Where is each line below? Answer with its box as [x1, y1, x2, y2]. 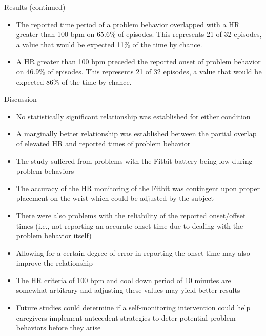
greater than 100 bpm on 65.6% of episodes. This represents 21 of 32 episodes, [16, 29, 262, 40]
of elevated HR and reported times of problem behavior [16, 138, 191, 148]
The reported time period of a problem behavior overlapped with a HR [16, 18, 240, 29]
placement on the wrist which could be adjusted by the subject [16, 193, 214, 203]
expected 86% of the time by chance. [16, 76, 132, 87]
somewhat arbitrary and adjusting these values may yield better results [16, 285, 240, 295]
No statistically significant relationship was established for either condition [16, 110, 251, 121]
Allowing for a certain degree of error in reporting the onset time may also [16, 247, 250, 258]
